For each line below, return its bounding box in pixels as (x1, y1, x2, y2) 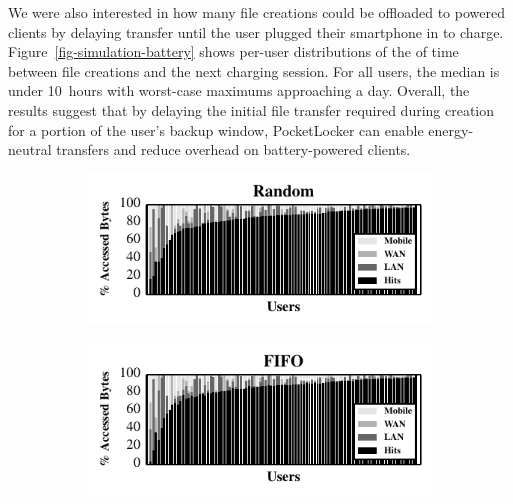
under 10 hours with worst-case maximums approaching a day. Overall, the (8, 80, 470, 101)
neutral (8, 139, 52, 160)
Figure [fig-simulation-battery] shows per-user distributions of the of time (8, 41, 459, 62)
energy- (428, 119, 474, 140)
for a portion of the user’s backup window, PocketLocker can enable (8, 119, 424, 140)
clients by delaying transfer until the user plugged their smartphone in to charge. (8, 21, 504, 42)
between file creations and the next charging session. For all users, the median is (8, 60, 500, 81)
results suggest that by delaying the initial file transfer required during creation (8, 99, 495, 120)
